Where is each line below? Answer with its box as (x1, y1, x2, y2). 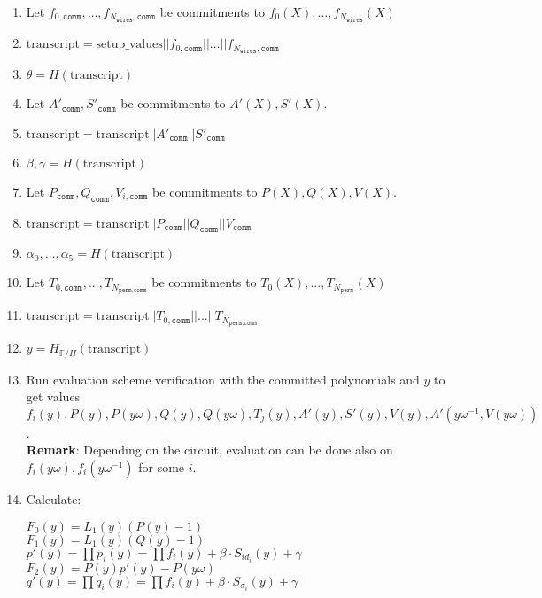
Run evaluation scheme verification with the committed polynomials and (26, 369, 420, 388)
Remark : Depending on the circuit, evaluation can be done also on (26, 440, 393, 459)
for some (138, 457, 185, 476)
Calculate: (26, 489, 81, 508)
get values (26, 387, 81, 406)
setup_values (96, 38, 163, 51)
